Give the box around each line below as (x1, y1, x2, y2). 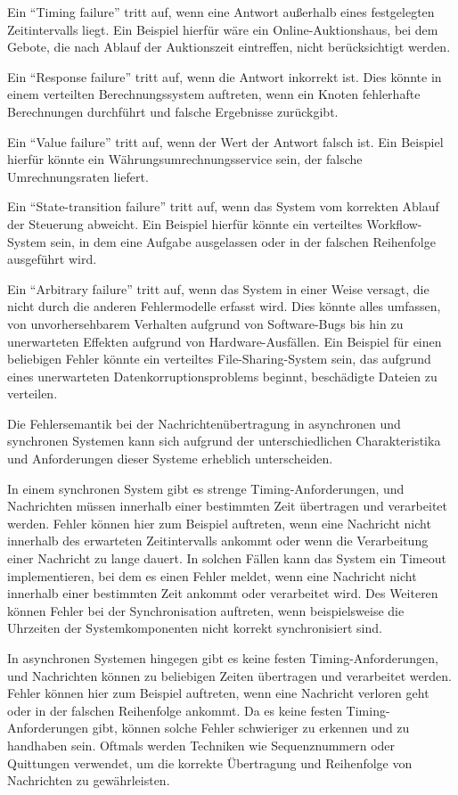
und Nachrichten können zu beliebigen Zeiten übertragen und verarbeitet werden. (7, 666, 452, 684)
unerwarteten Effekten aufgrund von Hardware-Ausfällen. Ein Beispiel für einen (7, 332, 442, 350)
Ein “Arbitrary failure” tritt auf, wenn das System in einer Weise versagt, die (7, 279, 429, 298)
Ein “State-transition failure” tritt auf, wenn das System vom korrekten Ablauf (7, 197, 439, 216)
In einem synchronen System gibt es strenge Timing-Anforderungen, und (7, 479, 405, 497)
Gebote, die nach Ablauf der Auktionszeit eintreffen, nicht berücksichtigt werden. (7, 37, 451, 56)
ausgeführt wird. (7, 250, 97, 268)
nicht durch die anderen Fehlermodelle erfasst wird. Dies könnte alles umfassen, (7, 297, 441, 316)
